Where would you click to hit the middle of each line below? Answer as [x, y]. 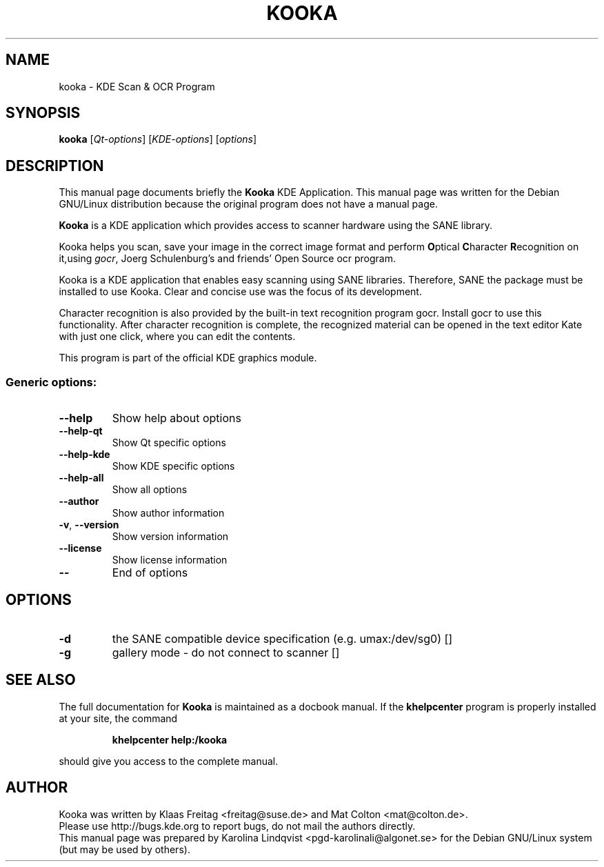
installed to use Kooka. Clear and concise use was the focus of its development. [240, 292]
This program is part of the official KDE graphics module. [188, 358]
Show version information [170, 537]
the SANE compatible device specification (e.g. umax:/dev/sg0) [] [282, 638]
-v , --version [89, 525]
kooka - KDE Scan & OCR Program [137, 86]
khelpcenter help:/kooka [170, 739]
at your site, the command [118, 718]
